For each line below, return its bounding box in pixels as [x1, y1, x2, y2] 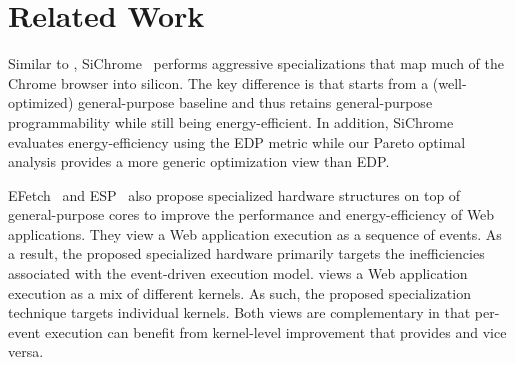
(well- [432, 72, 467, 93]
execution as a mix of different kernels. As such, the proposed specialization [8, 282, 471, 303]
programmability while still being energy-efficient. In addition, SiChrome [8, 111, 454, 132]
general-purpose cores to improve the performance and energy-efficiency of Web [8, 204, 495, 225]
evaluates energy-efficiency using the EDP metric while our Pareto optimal [8, 131, 466, 152]
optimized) [8, 92, 74, 113]
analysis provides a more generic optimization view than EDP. [8, 151, 390, 172]
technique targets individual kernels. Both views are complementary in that [8, 302, 471, 323]
